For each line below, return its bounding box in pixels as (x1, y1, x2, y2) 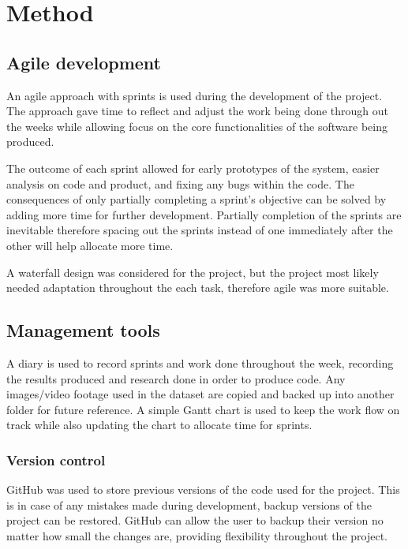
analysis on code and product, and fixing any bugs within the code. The (6, 175, 354, 192)
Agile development (6, 50, 161, 74)
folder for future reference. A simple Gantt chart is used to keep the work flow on (6, 401, 400, 417)
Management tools (6, 318, 160, 342)
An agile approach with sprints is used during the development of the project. (6, 87, 383, 103)
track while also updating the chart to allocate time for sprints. (6, 416, 313, 433)
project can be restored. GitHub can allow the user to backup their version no (6, 512, 384, 528)
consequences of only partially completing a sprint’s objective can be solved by (6, 191, 387, 207)
